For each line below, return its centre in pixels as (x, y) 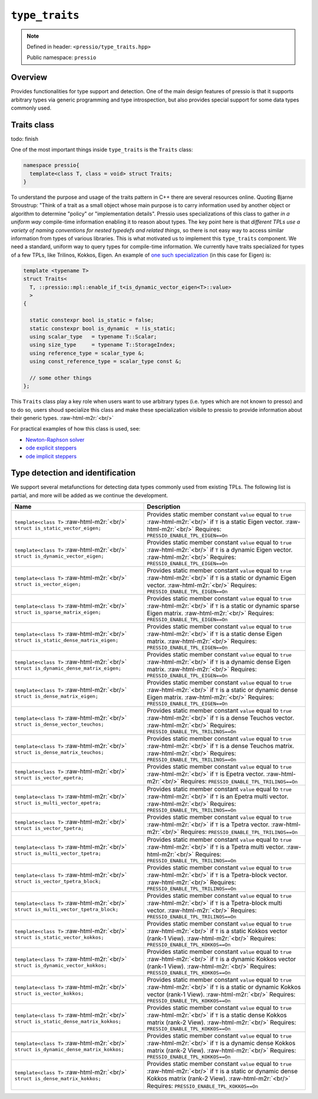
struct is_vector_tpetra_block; (58, 882)
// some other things (61, 378)
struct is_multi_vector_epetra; (58, 803)
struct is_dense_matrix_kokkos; (58, 1079)
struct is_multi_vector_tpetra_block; (67, 909)
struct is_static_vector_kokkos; (59, 938)
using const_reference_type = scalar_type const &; (106, 362)
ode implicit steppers (51, 456)
